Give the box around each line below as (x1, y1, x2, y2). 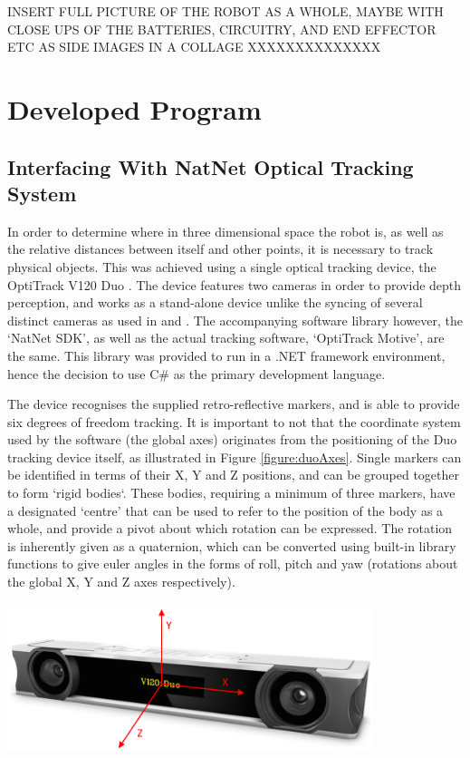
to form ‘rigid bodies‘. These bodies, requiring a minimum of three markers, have (7, 483, 456, 502)
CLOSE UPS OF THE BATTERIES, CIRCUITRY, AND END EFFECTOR (7, 19, 436, 38)
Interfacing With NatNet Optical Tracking (7, 152, 414, 180)
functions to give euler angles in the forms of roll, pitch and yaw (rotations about (7, 554, 458, 573)
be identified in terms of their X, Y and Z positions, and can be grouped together (7, 465, 459, 484)
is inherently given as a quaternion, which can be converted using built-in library (7, 536, 456, 555)
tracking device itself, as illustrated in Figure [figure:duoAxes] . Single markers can (7, 447, 462, 466)
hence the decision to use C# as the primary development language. (7, 364, 386, 383)
